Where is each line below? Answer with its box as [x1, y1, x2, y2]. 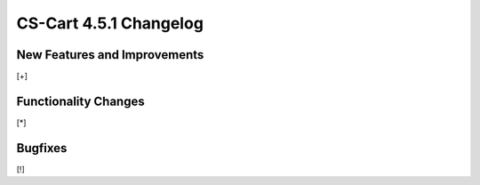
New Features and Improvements [16, 47, 204, 62]
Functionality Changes [16, 93, 146, 109]
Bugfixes [16, 141, 68, 156]
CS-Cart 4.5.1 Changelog [16, 13, 204, 33]
